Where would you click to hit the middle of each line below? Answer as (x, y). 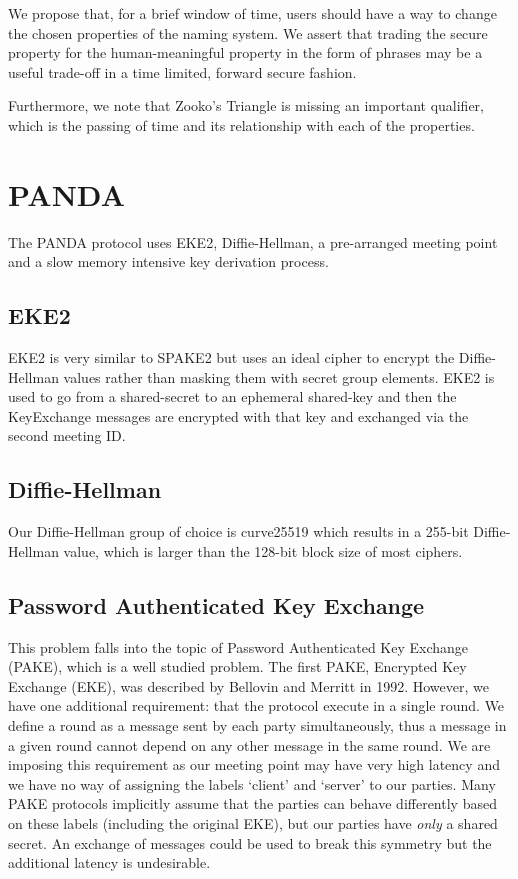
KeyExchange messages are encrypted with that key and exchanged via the (238, 415)
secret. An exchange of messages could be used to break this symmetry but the (250, 842)
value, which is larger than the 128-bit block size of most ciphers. (263, 550)
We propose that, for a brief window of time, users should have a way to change (252, 13)
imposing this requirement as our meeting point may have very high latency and (254, 764)
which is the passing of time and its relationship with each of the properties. (241, 124)
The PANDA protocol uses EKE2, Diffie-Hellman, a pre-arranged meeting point (253, 241)
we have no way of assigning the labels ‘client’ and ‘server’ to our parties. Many (252, 783)
